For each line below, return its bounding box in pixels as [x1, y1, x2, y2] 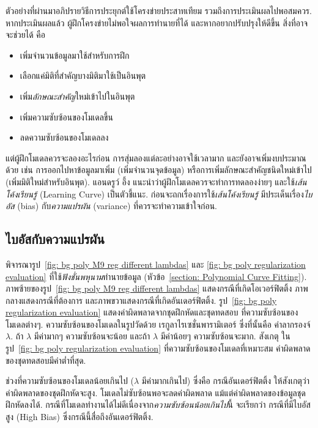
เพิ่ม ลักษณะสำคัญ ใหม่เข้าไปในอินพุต [20, 89, 135, 102]
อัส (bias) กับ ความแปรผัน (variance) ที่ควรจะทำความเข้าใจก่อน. [6, 199, 218, 212]
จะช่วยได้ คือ [6, 28, 45, 41]
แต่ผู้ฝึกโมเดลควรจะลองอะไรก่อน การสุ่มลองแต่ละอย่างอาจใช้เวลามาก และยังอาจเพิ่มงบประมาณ [6, 151, 306, 164]
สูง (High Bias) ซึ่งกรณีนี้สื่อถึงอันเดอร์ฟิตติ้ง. [6, 410, 153, 423]
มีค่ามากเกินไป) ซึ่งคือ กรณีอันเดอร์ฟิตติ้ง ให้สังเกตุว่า [141, 374, 309, 387]
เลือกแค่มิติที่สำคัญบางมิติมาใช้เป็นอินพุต [20, 69, 146, 82]
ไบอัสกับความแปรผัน [6, 229, 105, 248]
